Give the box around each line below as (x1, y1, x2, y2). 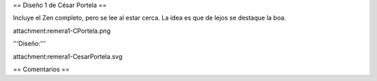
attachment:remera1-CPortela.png (13, 27, 111, 35)
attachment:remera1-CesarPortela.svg (13, 52, 123, 61)
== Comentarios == (13, 65, 70, 73)
